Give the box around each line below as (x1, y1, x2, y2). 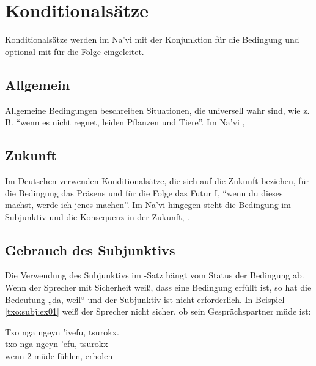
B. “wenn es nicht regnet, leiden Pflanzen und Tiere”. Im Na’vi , (5, 116, 245, 129)
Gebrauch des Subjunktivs (5, 240, 175, 259)
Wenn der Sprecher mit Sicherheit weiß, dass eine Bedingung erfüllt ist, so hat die (5, 281, 312, 294)
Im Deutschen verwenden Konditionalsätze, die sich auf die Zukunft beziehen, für (5, 174, 309, 187)
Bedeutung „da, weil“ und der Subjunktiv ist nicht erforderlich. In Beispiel (5, 293, 285, 305)
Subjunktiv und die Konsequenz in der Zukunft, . (5, 210, 189, 223)
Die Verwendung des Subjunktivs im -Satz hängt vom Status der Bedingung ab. (5, 269, 304, 282)
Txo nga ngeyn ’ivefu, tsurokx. (5, 325, 119, 338)
